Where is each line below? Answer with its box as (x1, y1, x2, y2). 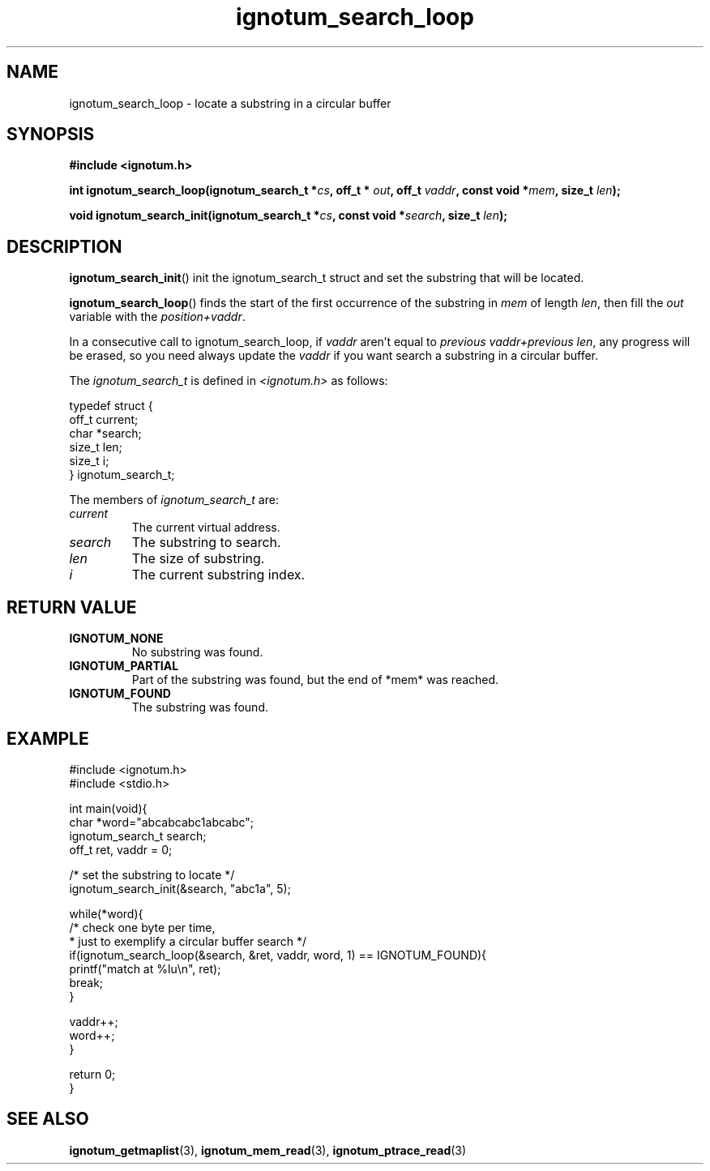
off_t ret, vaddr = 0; (69, 842, 173, 857)
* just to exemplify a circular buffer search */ (69, 934, 307, 948)
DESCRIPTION (6, 236, 122, 257)
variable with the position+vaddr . (69, 310, 246, 324)
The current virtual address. (131, 520, 280, 535)
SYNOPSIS (6, 124, 95, 145)
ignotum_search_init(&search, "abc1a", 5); (69, 881, 291, 895)
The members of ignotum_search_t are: (69, 493, 279, 507)
